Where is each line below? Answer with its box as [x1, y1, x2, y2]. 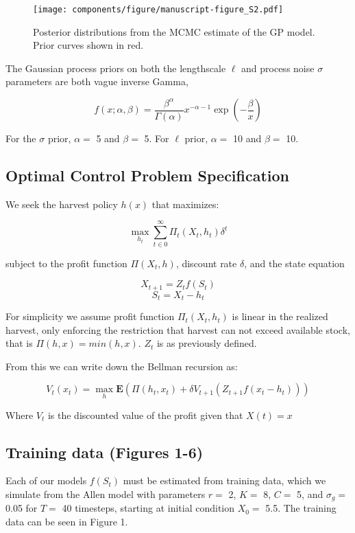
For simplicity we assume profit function [5, 309, 175, 324]
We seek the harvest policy [5, 196, 118, 211]
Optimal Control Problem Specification [5, 165, 290, 186]
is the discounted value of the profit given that [47, 407, 243, 422]
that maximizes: [151, 196, 219, 211]
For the [5, 131, 36, 146]
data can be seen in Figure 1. [5, 514, 128, 529]
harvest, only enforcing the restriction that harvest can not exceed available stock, [5, 322, 350, 337]
